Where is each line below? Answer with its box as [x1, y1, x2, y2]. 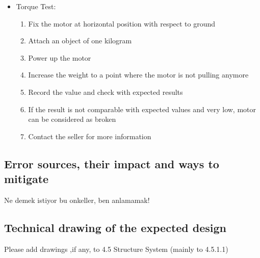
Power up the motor [28, 52, 91, 63]
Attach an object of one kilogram [28, 35, 132, 46]
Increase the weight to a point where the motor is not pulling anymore [28, 69, 249, 80]
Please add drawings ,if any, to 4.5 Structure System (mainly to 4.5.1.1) [4, 243, 228, 254]
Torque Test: [16, 1, 56, 11]
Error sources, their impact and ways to [4, 156, 219, 171]
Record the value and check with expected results [28, 86, 183, 97]
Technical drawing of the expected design [4, 219, 227, 235]
